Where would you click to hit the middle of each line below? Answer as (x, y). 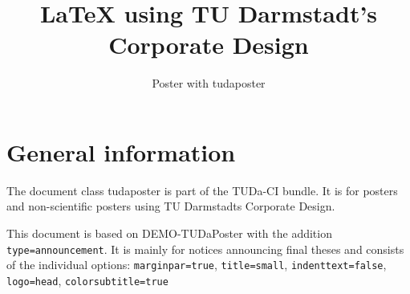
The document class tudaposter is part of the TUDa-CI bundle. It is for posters (202, 190)
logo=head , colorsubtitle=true (87, 280)
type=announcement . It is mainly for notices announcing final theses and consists (205, 249)
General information (121, 151)
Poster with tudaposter (209, 83)
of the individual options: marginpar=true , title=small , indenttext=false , (197, 265)
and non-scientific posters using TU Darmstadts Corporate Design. (171, 206)
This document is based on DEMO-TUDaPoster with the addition (169, 233)
